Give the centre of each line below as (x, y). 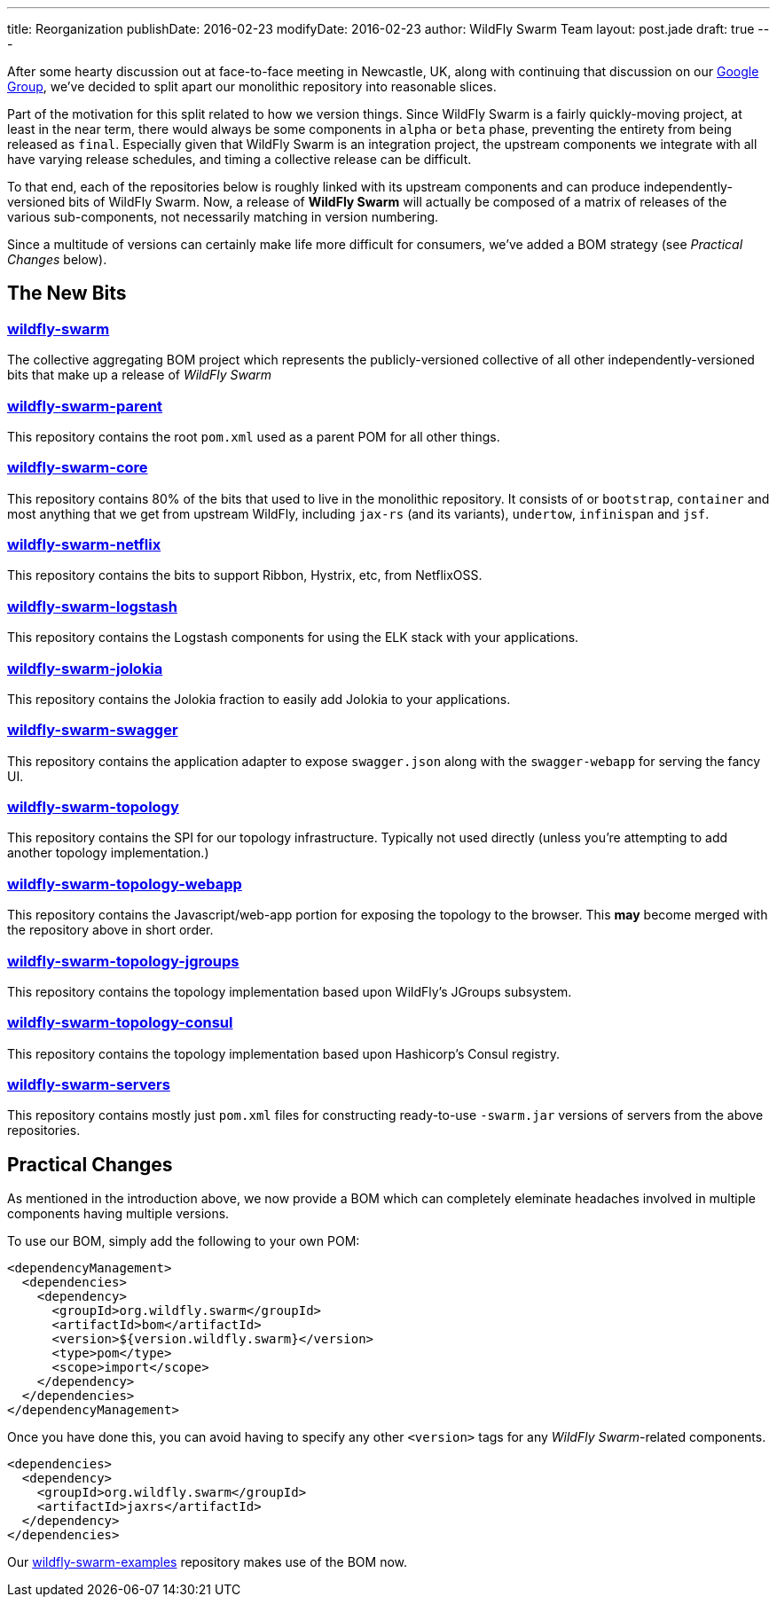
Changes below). (57, 259)
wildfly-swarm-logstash (92, 606)
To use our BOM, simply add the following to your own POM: (184, 1241)
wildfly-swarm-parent (85, 406)
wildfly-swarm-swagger (93, 730)
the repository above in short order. (110, 930)
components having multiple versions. (118, 1214)
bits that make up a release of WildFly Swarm (140, 375)
